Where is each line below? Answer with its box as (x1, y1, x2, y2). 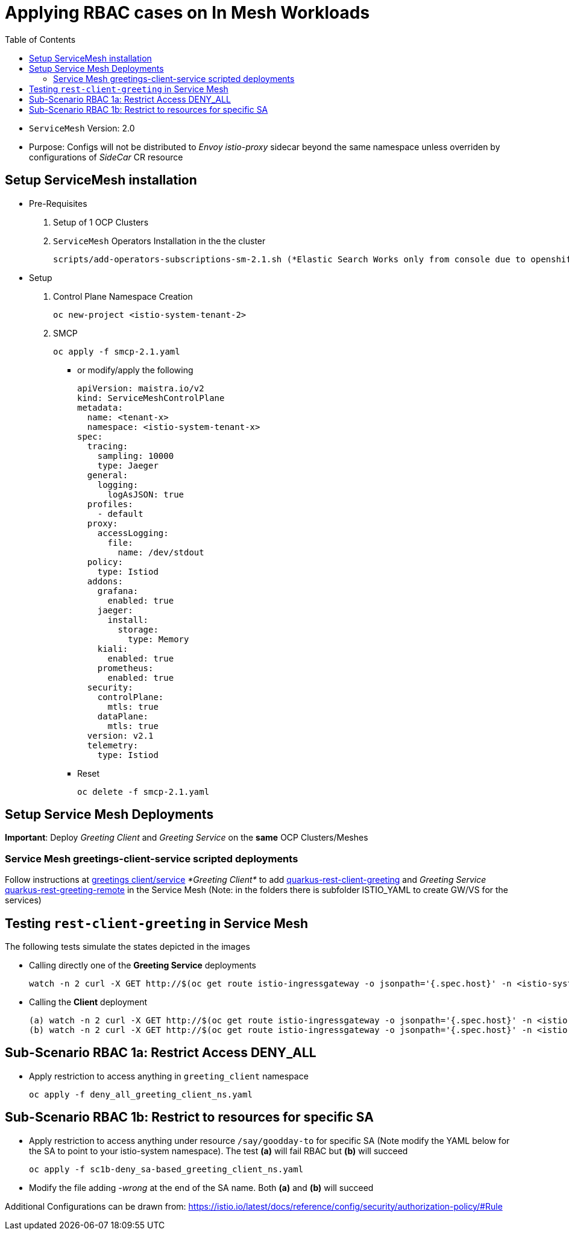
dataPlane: (97, 711, 149, 721)
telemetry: (87, 740, 139, 750)
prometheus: (97, 663, 154, 673)
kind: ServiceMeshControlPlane (77, 393, 225, 403)
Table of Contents (5, 34, 76, 45)
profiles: (87, 499, 133, 509)
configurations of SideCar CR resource (29, 151, 183, 162)
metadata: (77, 402, 123, 412)
